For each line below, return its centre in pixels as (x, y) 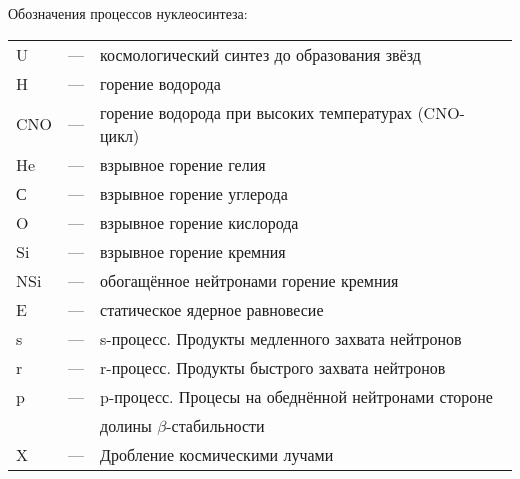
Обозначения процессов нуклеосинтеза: (128, 13)
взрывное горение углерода (194, 193)
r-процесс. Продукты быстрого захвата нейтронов (273, 367)
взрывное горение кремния (193, 251)
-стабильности (215, 425)
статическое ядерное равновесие (212, 309)
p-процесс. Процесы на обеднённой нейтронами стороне (296, 396)
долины (126, 425)
